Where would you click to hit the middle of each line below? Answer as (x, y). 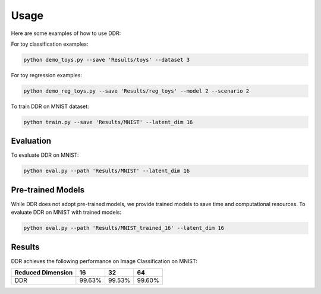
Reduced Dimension (44, 273)
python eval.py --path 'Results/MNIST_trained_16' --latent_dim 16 (124, 228)
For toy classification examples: (50, 44)
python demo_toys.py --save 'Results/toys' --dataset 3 (107, 60)
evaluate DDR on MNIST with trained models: (66, 212)
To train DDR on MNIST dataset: (50, 106)
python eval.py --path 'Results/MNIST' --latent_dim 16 (107, 171)
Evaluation (31, 141)
